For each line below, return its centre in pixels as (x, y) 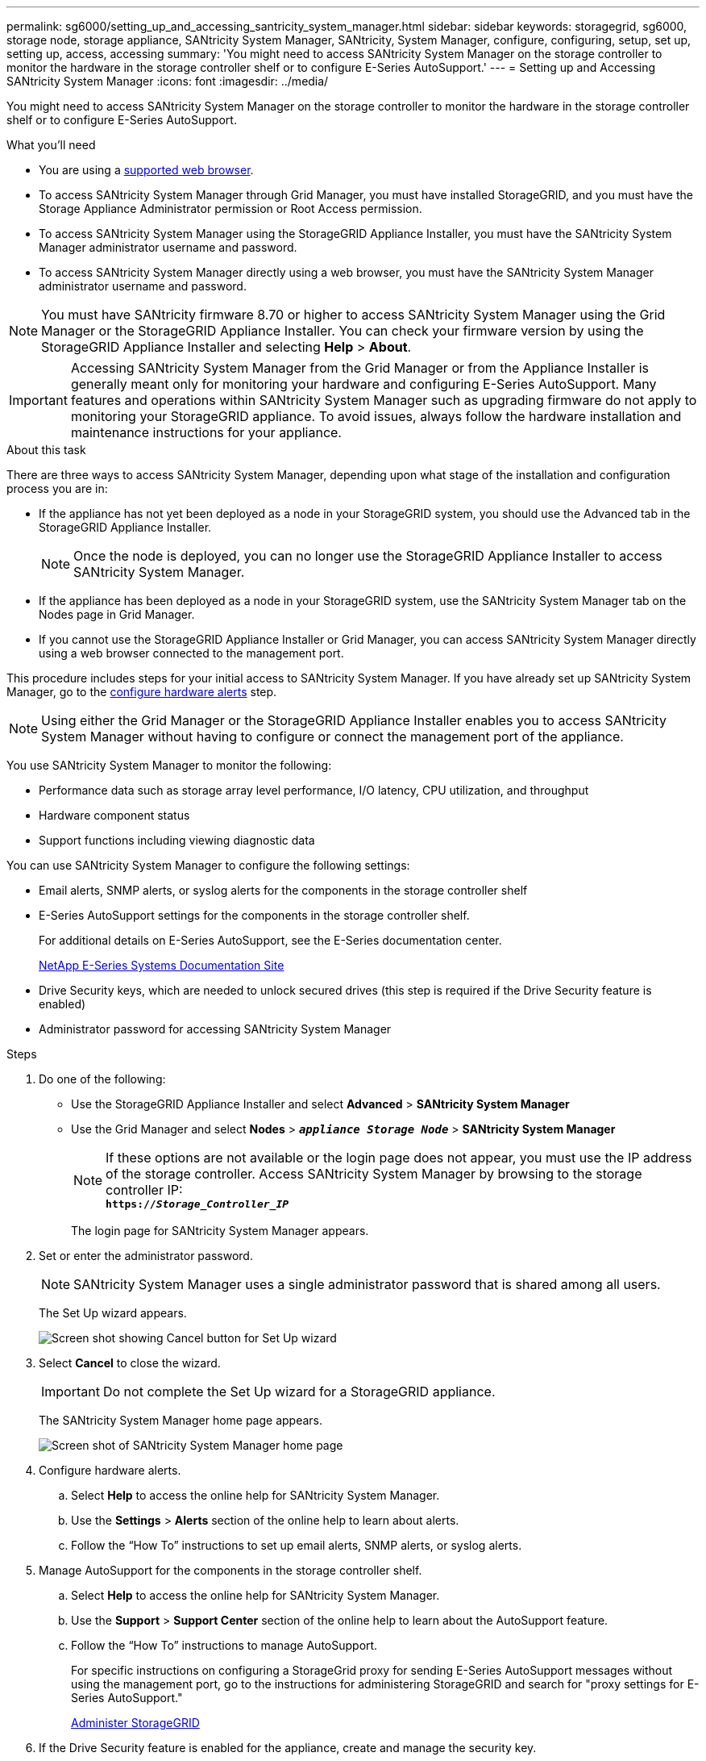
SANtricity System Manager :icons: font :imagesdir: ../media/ (168, 81)
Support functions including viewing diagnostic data (177, 840)
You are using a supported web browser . (146, 170)
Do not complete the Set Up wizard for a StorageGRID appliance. (299, 1392)
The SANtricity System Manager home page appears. (181, 1420)
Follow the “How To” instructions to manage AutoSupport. (224, 1645)
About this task (46, 450)
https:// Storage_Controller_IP (197, 1204)
